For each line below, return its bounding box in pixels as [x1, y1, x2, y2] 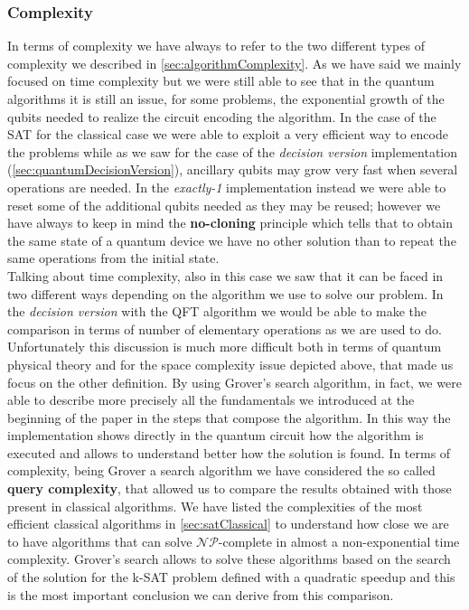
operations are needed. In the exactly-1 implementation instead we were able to [7, 177, 446, 196]
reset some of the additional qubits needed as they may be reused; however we [7, 195, 441, 214]
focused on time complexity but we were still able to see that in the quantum [7, 71, 435, 90]
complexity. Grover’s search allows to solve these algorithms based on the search [7, 549, 451, 568]
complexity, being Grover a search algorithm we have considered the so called [7, 461, 436, 480]
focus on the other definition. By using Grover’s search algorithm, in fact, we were [7, 372, 462, 391]
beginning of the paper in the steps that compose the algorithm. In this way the [7, 408, 451, 427]
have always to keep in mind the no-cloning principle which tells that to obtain [7, 213, 454, 232]
